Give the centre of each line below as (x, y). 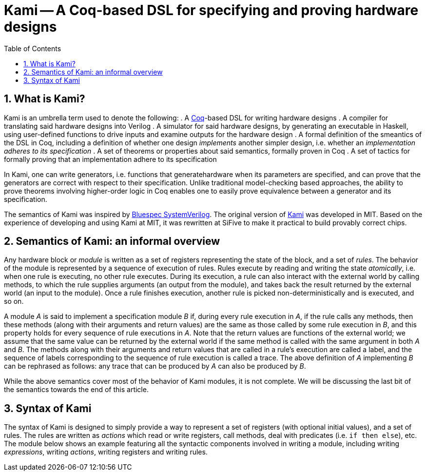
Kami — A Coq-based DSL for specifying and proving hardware (211, 10)
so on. (14, 301)
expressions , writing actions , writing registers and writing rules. (106, 452)
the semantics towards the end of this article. (76, 390)
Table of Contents (33, 48)
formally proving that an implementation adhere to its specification (110, 159)
